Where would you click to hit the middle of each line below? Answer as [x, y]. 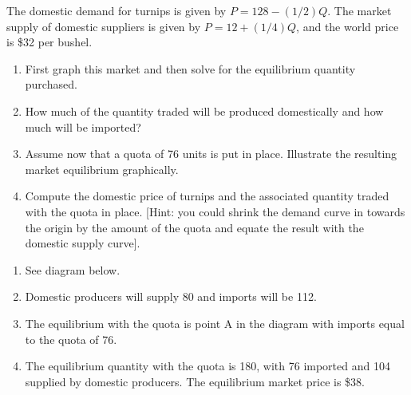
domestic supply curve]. [83, 243]
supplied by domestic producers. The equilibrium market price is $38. [195, 381]
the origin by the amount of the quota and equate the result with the [194, 227]
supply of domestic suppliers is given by [104, 26]
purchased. [51, 84]
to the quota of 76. [71, 339]
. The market [360, 10]
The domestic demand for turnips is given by [117, 10]
